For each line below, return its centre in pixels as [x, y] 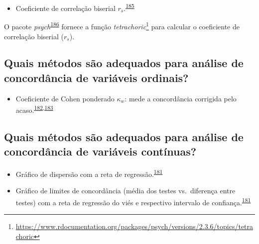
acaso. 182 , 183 [34, 109]
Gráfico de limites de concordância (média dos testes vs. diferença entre [126, 191]
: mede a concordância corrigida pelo [181, 98]
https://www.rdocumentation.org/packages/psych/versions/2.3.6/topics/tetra [134, 226]
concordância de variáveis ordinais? [96, 77]
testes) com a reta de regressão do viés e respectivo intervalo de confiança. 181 [133, 201]
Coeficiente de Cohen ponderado [65, 98]
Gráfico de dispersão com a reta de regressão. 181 [89, 173]
